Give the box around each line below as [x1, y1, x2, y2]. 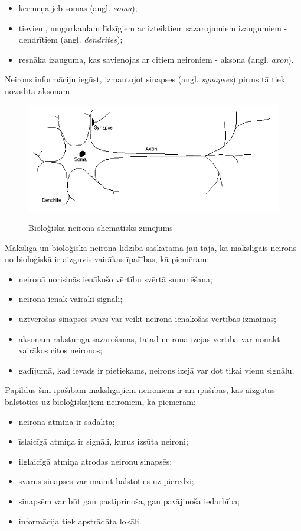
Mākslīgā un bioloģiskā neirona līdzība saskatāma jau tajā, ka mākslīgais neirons [5, 241, 297, 253]
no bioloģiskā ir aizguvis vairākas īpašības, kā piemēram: [5, 253, 210, 265]
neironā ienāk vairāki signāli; [18, 292, 123, 305]
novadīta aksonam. [5, 84, 73, 96]
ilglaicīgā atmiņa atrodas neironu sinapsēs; [18, 455, 172, 467]
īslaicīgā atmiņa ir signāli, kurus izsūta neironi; [18, 435, 188, 448]
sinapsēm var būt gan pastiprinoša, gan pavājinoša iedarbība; [18, 494, 240, 507]
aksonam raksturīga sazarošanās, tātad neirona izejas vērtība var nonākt [18, 332, 280, 345]
